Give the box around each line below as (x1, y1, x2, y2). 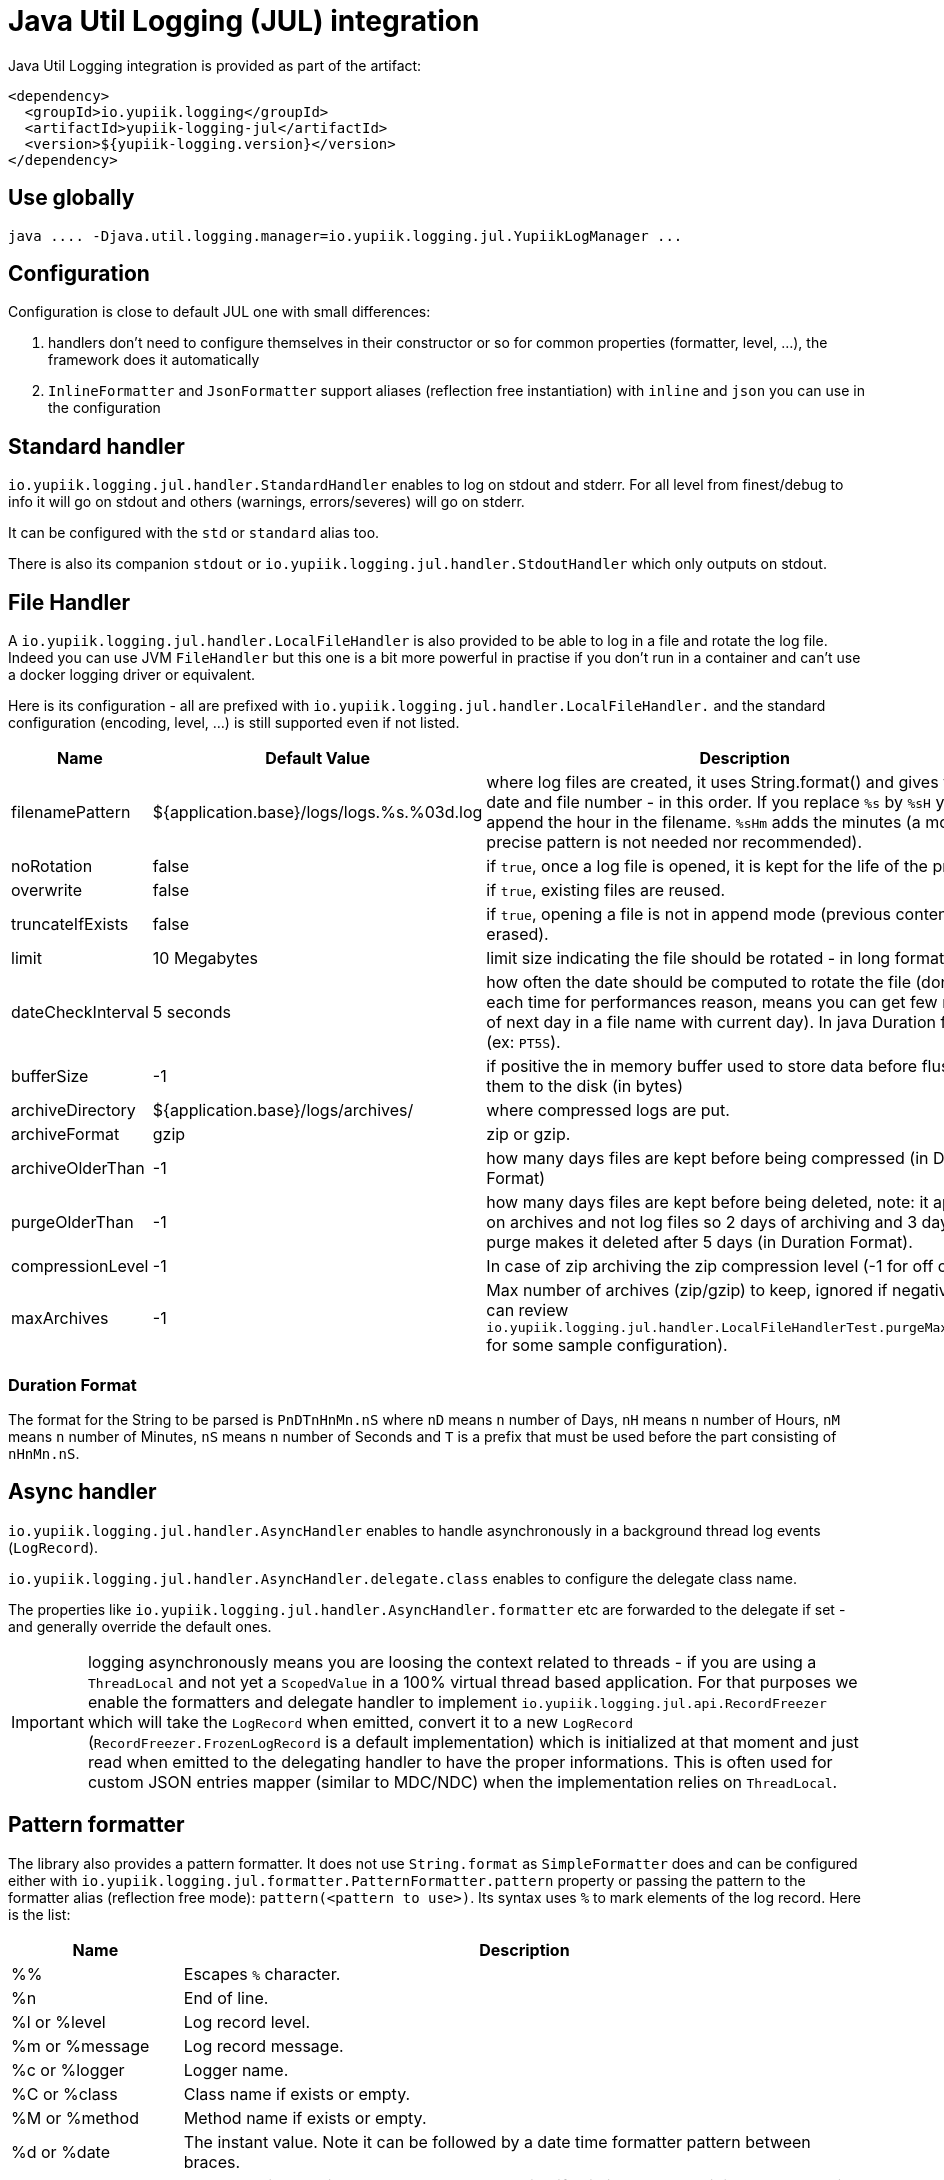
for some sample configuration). (486, 1335, 728, 1356)
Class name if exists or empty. (183, 2083, 411, 2104)
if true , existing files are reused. (486, 880, 726, 901)
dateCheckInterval (11, 1002, 149, 1023)
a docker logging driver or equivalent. (8, 666, 256, 684)
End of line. (183, 1987, 269, 2008)
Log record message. (183, 2035, 344, 2056)
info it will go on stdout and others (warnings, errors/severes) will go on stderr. (8, 493, 525, 511)
